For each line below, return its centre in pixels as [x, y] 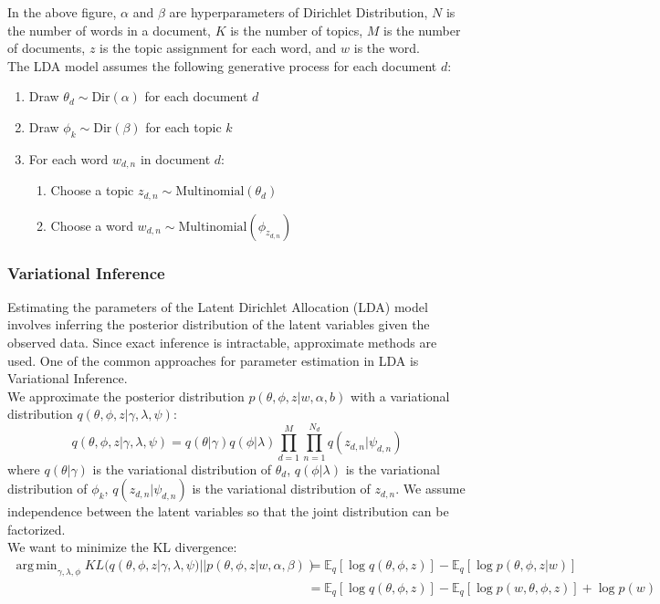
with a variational [400, 396]
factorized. [37, 529]
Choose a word [92, 225]
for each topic [183, 126]
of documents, [47, 48]
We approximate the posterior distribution [126, 396]
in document [175, 158]
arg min [37, 565]
